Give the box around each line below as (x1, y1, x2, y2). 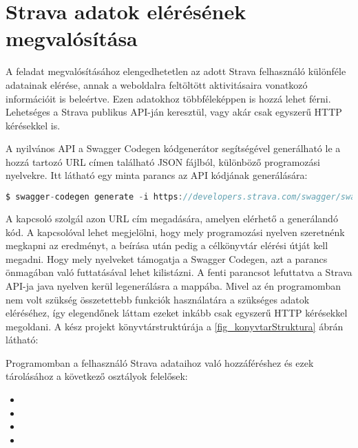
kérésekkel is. (6, 118, 61, 132)
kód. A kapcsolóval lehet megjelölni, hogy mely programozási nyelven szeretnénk (6, 224, 345, 239)
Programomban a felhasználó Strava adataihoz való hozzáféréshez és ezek (6, 355, 314, 370)
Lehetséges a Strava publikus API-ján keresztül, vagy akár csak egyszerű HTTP (6, 105, 342, 119)
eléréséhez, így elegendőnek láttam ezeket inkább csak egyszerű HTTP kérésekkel (6, 306, 348, 320)
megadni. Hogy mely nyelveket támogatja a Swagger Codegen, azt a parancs (6, 251, 328, 266)
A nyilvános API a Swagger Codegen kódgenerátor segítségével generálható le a (6, 141, 341, 156)
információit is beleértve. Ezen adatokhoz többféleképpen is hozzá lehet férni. (6, 91, 331, 105)
